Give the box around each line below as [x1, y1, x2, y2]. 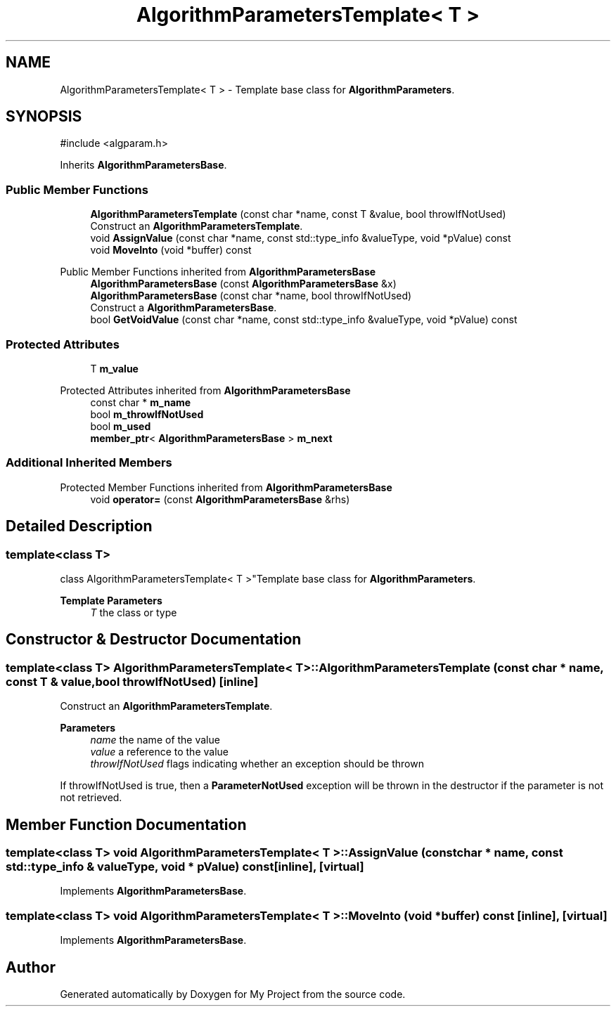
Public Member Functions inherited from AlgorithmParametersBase [60, 266, 376, 278]
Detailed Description [6, 517, 153, 536]
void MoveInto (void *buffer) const [90, 244, 252, 257]
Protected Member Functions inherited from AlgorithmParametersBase [60, 481, 392, 493]
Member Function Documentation [6, 815, 247, 833]
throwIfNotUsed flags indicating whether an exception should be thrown [90, 758, 424, 770]
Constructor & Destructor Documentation [6, 630, 302, 649]
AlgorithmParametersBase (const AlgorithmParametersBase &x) [90, 278, 397, 290]
